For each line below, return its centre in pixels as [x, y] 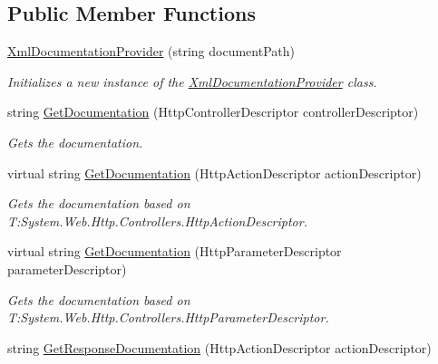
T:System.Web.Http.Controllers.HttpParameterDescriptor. [168, 317]
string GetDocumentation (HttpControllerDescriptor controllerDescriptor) [213, 112]
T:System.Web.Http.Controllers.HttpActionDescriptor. [157, 220]
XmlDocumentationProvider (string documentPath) [151, 51]
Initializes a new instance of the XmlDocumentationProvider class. [192, 81]
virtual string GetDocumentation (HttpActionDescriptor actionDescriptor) [214, 172]
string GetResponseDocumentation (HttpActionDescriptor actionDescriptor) [219, 347]
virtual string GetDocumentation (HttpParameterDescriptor [175, 251]
